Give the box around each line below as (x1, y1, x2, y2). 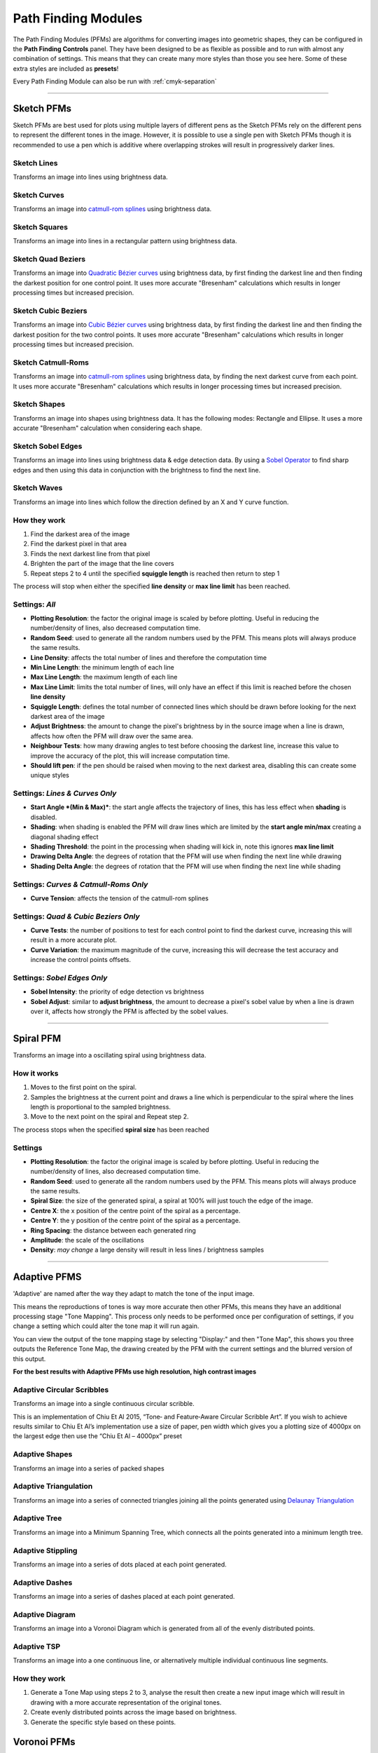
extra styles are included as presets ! (13, 64, 119, 73)
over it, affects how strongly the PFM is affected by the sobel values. (30, 1007, 229, 1016)
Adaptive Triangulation (13, 1482, 93, 1491)
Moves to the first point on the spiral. (30, 1083, 136, 1092)
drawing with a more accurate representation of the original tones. (30, 1698, 222, 1707)
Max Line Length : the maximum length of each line (30, 673, 178, 682)
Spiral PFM (13, 1032, 62, 1044)
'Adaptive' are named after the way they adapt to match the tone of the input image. (13, 1290, 255, 1298)
